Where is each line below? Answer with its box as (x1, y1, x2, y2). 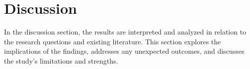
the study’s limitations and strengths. (4, 55, 118, 66)
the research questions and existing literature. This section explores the (4, 36, 221, 46)
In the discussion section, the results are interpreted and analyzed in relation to (4, 27, 247, 37)
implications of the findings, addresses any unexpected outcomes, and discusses (4, 46, 245, 56)
